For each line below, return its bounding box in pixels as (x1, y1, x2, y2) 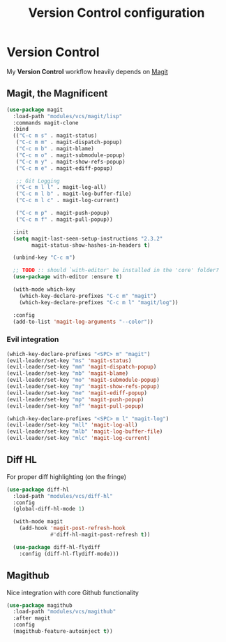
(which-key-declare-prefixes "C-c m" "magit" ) (19, 292, 157, 299)
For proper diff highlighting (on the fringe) (6, 472, 127, 480)
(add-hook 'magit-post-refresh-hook (19, 525, 126, 532)
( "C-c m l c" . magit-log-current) (15, 197, 119, 204)
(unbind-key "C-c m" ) (13, 254, 76, 262)
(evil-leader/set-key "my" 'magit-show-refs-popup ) (6, 383, 160, 390)
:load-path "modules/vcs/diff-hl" (13, 492, 113, 499)
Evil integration (6, 334, 59, 344)
